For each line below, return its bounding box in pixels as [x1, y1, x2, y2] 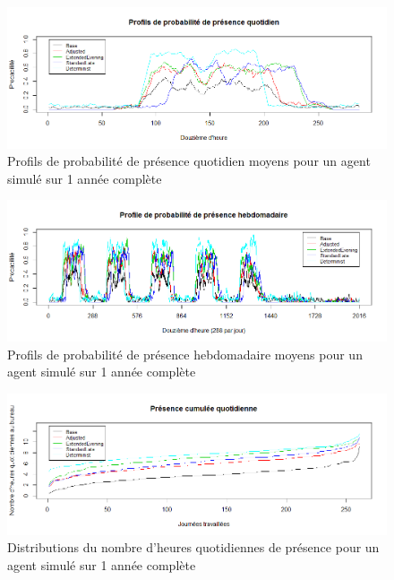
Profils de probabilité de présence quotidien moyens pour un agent [7, 151, 371, 170]
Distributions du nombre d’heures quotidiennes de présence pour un [7, 538, 380, 557]
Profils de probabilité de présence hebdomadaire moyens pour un [7, 344, 363, 363]
